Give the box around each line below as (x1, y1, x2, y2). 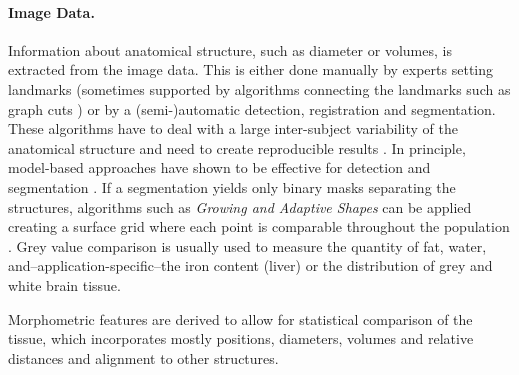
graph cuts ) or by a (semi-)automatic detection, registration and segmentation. (8, 98, 496, 119)
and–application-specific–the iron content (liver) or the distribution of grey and (8, 255, 493, 276)
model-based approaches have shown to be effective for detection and (8, 157, 431, 178)
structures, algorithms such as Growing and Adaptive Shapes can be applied (8, 196, 472, 217)
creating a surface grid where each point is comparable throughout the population (8, 216, 510, 237)
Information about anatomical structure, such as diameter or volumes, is (8, 39, 452, 60)
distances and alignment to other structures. (8, 347, 279, 368)
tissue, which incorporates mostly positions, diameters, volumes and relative (8, 328, 474, 349)
